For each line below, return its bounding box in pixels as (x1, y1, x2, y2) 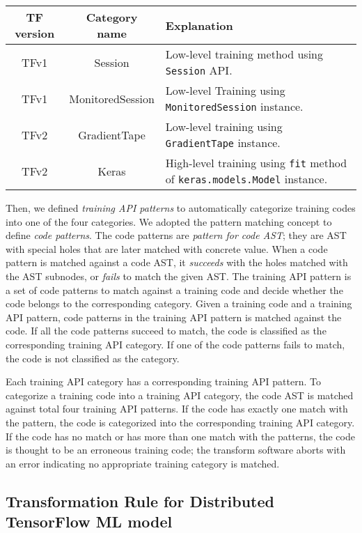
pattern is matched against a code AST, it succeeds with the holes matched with (6, 255, 348, 270)
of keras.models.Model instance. (165, 171, 328, 187)
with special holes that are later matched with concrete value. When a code (6, 241, 328, 256)
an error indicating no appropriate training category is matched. (6, 456, 280, 470)
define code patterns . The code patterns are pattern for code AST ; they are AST (6, 228, 347, 242)
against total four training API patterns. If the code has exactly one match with (6, 401, 348, 416)
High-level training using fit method (165, 155, 347, 171)
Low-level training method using (165, 46, 323, 62)
